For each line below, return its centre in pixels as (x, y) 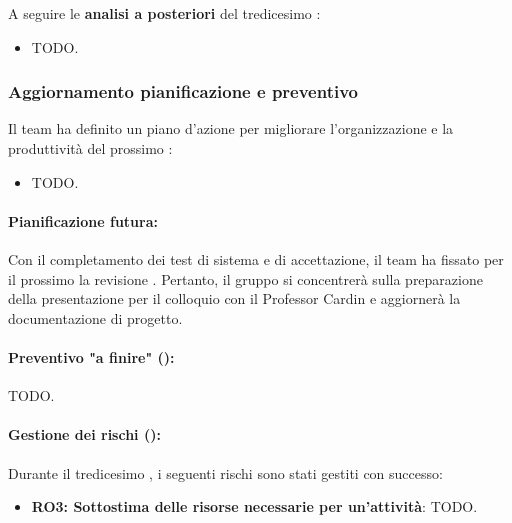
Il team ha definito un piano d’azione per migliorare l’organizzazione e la (231, 128)
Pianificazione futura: (83, 220)
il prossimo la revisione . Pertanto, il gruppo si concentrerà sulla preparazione (245, 278)
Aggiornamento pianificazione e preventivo (183, 91)
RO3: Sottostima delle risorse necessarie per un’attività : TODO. (254, 506)
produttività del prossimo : (90, 148)
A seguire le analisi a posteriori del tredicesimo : (164, 13)
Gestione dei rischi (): (84, 434)
